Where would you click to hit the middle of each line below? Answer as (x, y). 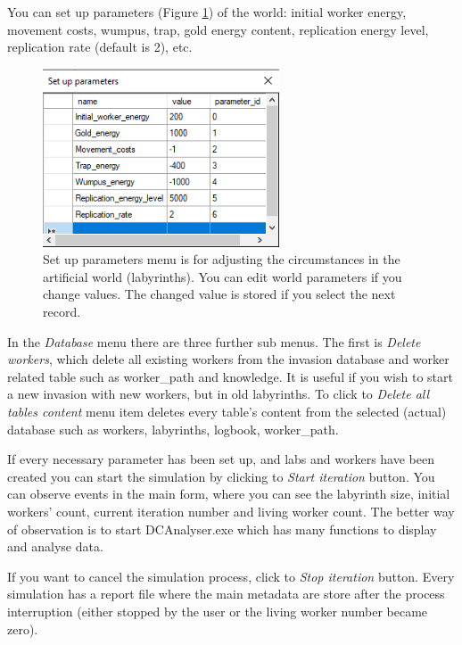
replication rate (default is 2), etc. (100, 47)
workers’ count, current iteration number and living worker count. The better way (231, 511)
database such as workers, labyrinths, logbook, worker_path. (173, 429)
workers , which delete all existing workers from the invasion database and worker (228, 359)
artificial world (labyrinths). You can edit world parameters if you (223, 276)
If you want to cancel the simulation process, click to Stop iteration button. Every (231, 576)
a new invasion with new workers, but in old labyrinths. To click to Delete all (219, 394)
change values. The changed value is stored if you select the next (219, 294)
